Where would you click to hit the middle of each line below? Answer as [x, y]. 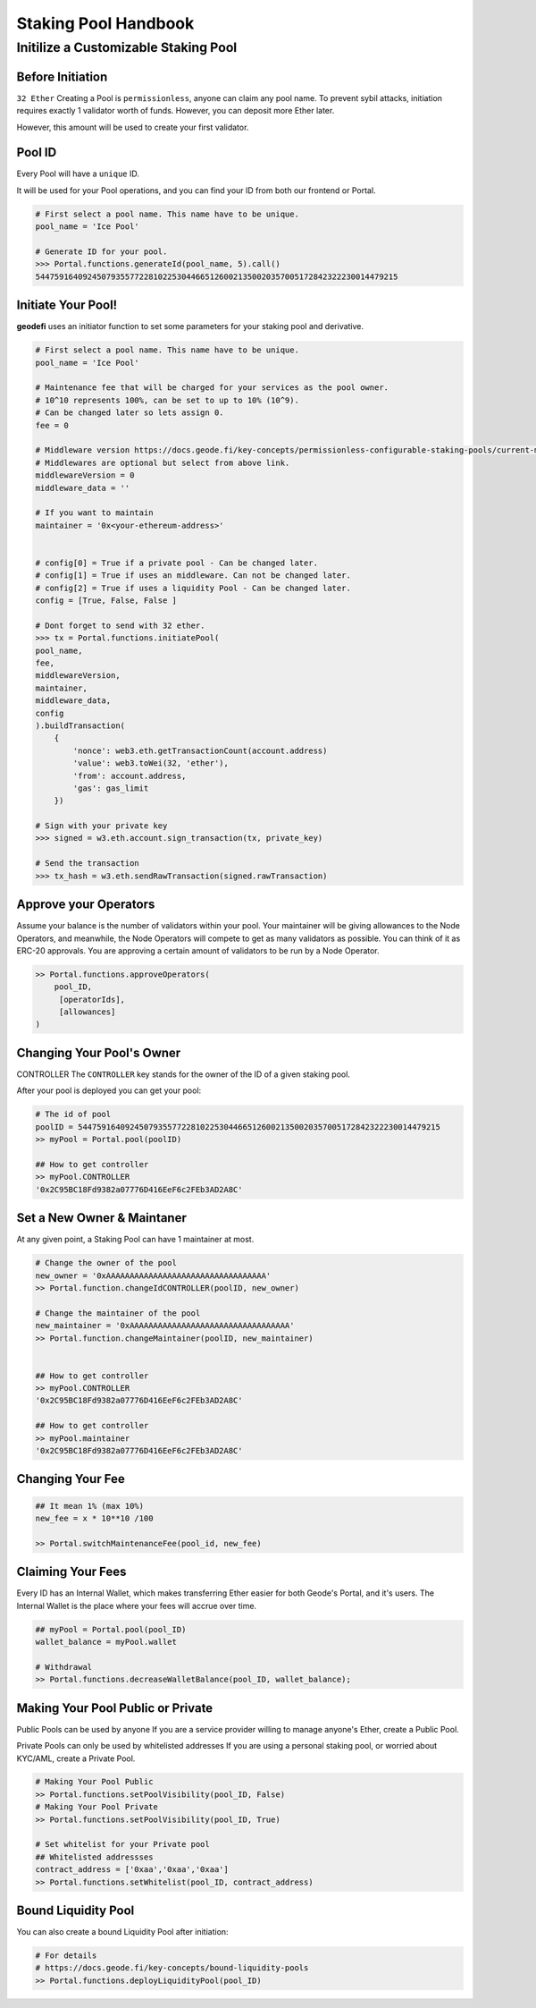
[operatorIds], [92, 999]
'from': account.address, [130, 775]
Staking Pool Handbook [105, 23]
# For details [66, 1956]
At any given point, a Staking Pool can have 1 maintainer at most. [135, 1240]
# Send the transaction [88, 864]
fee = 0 [52, 425]
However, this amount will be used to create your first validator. [133, 127]
